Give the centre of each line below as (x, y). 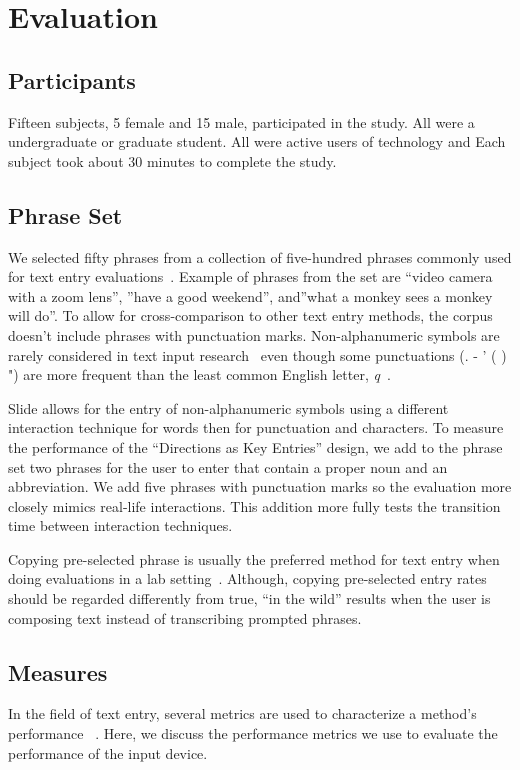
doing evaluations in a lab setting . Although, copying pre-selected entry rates (247, 578)
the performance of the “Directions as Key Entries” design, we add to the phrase (255, 446)
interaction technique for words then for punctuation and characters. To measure (256, 427)
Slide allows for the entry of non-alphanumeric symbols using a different (228, 407)
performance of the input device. (108, 752)
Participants (72, 79)
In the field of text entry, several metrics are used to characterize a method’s (242, 713)
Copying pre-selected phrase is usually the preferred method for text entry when (254, 558)
